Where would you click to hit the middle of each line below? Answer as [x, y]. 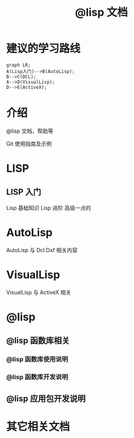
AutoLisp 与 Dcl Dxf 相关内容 [42, 250]
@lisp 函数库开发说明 [37, 377]
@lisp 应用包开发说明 [46, 398]
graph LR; [19, 65]
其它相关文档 [38, 427]
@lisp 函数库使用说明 [37, 360]
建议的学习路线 [43, 49]
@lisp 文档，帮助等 [30, 131]
